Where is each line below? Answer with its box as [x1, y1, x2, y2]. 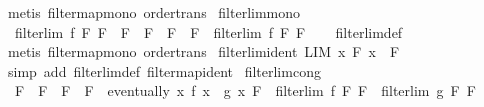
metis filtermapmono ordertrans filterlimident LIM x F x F [7, 41, 400, 62]
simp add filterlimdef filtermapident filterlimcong [7, 60, 321, 81]
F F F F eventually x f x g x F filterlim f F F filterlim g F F [14, 80, 476, 101]
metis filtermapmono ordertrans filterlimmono [7, 2, 301, 22]
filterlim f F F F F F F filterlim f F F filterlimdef [14, 21, 403, 42]
